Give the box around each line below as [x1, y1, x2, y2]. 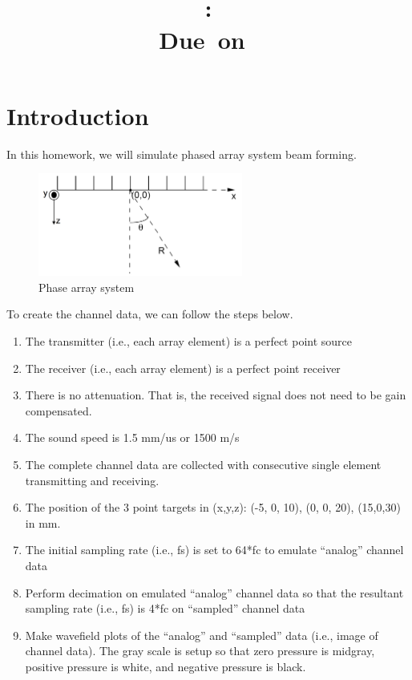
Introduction [6, 99, 149, 132]
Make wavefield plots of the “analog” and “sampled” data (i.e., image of [25, 626, 378, 643]
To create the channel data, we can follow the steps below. [6, 306, 293, 322]
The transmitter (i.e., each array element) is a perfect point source [25, 333, 352, 349]
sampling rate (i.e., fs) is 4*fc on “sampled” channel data [25, 600, 305, 617]
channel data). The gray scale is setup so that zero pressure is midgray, [25, 642, 375, 659]
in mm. [25, 514, 61, 531]
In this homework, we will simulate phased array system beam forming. [6, 145, 357, 162]
